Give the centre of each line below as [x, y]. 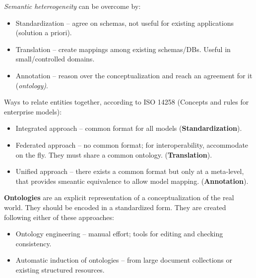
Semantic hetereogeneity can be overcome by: [72, 6]
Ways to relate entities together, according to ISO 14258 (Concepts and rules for [127, 102]
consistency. [33, 243]
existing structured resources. [60, 269]
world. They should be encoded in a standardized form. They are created [115, 207]
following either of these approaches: [59, 217]
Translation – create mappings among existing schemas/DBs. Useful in [123, 49]
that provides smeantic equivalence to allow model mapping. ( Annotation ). [132, 181]
